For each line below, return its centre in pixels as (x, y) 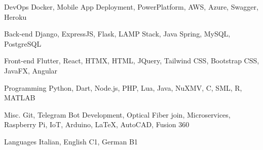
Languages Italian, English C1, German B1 (71, 141)
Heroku (15, 16)
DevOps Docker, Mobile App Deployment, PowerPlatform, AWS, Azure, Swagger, (131, 7)
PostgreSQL (23, 43)
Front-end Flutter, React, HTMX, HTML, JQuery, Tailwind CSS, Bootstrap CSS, (132, 61)
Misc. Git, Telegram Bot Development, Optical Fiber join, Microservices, (117, 114)
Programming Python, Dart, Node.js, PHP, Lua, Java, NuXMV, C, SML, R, (123, 87)
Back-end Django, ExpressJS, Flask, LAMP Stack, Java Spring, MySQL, (117, 34)
